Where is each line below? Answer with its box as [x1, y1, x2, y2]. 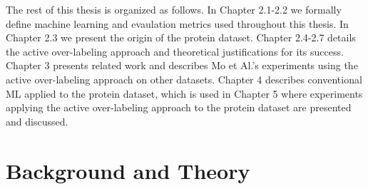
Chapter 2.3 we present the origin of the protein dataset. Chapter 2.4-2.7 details [6, 30, 356, 45]
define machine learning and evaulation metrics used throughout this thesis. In [6, 16, 349, 31]
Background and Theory [6, 155, 250, 185]
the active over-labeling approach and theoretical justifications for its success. [6, 44, 344, 58]
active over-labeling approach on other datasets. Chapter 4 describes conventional [6, 71, 362, 86]
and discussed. [6, 113, 68, 128]
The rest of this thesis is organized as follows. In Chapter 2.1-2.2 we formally [6, 2, 342, 16]
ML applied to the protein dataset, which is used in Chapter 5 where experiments [6, 86, 363, 101]
